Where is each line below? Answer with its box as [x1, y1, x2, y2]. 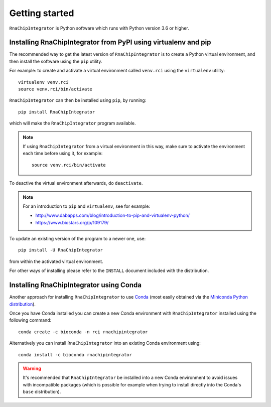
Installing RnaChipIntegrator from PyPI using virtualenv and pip [9, 38, 211, 47]
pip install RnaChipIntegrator [18, 109, 95, 115]
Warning [23, 365, 41, 371]
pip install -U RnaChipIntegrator [18, 247, 103, 253]
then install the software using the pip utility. [9, 58, 102, 64]
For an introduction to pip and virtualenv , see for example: [23, 203, 151, 209]
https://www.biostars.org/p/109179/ [35, 219, 109, 225]
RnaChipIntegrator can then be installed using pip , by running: [9, 97, 147, 103]
